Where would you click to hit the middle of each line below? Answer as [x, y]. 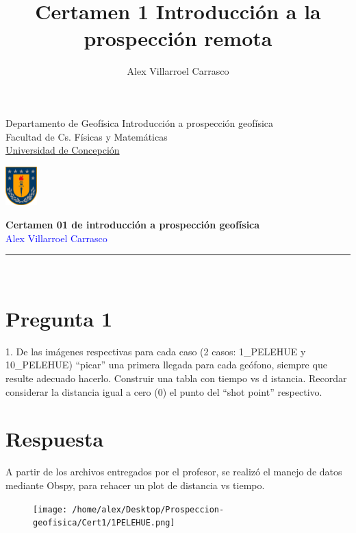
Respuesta [55, 439]
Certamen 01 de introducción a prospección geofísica [133, 224]
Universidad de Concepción [63, 150]
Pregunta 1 [59, 318]
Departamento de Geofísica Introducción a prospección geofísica [140, 122]
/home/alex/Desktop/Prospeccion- [148, 509]
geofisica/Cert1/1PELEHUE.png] [104, 523]
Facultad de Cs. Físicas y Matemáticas [87, 136]
